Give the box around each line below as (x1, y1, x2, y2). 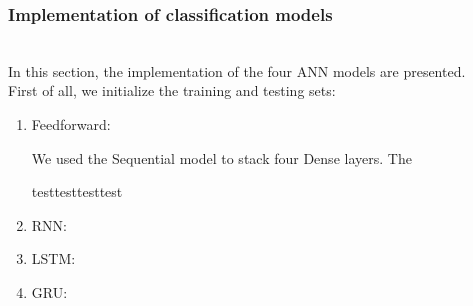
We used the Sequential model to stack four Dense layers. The (31, 147, 412, 168)
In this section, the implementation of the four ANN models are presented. (8, 60, 466, 81)
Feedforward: (31, 114, 111, 134)
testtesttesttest (31, 181, 123, 202)
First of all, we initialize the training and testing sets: (8, 80, 336, 101)
